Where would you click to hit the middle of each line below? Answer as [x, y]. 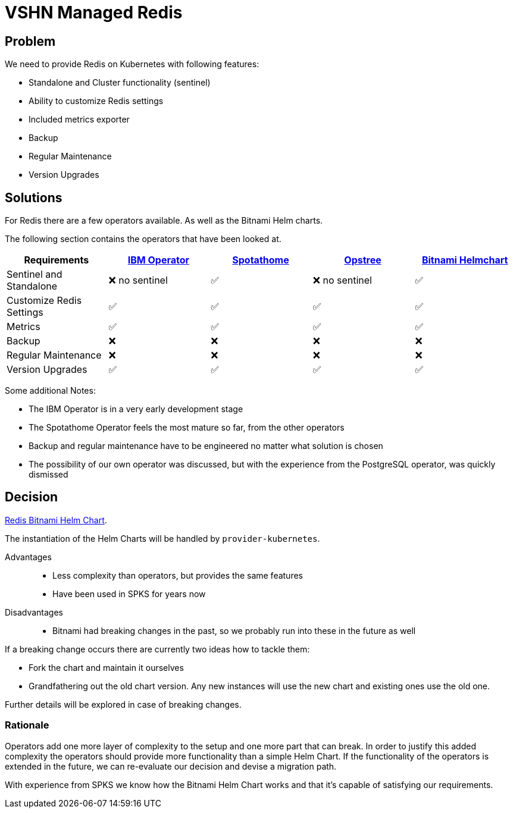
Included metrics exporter [79, 120]
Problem [30, 41]
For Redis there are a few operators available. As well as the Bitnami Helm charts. [164, 221]
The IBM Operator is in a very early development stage [136, 409]
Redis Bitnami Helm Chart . [56, 520]
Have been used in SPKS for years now [129, 594]
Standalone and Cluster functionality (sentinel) [120, 83]
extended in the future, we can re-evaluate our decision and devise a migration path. [171, 766]
